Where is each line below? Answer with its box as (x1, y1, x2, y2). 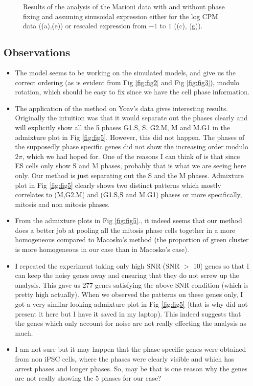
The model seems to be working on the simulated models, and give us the (15, 67, 236, 77)
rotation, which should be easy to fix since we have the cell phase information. (15, 87, 250, 97)
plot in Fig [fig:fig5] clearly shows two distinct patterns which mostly (15, 180, 221, 190)
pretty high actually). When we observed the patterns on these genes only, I (15, 289, 243, 299)
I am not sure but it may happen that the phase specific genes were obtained (15, 344, 246, 354)
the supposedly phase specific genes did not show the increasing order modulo (15, 141, 249, 152)
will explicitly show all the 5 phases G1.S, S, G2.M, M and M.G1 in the (15, 122, 230, 132)
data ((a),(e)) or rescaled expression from (23, 21, 147, 31)
